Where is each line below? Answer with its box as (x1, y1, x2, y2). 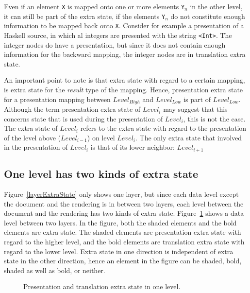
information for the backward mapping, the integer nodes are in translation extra (4, 49, 246, 59)
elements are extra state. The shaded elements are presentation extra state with (4, 227, 241, 237)
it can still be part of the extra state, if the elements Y (4, 11, 166, 21)
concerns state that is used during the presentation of (4, 113, 163, 123)
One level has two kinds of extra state (4, 166, 199, 181)
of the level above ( (4, 132, 61, 142)
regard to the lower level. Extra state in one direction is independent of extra (4, 246, 233, 256)
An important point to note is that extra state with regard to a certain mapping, (4, 75, 245, 85)
